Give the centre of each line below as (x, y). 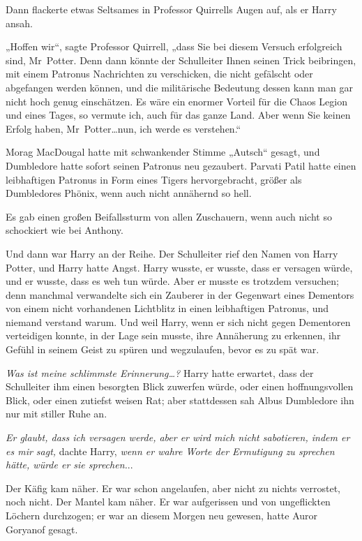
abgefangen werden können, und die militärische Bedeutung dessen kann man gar (179, 87)
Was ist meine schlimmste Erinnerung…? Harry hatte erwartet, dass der (160, 372)
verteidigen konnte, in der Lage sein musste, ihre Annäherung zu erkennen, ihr (173, 335)
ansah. (19, 23)
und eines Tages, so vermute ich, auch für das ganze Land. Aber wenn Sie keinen (178, 115)
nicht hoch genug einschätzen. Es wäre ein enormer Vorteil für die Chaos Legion (177, 101)
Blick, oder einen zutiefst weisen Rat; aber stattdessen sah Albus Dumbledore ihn (180, 400)
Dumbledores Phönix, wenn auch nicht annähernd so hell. (129, 193)
